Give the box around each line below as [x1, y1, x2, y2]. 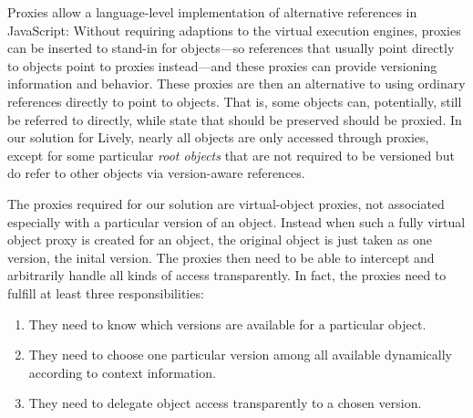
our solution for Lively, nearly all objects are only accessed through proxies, [7, 128, 429, 147]
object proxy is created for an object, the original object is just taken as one [7, 230, 432, 249]
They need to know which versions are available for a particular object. [28, 314, 427, 333]
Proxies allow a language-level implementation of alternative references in [7, 3, 417, 21]
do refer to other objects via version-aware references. [7, 163, 305, 183]
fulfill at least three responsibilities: [7, 283, 204, 302]
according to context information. [28, 362, 216, 381]
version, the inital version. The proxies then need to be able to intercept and [7, 247, 435, 266]
